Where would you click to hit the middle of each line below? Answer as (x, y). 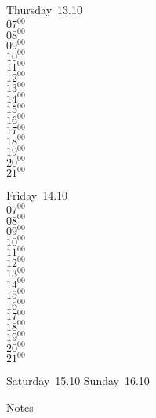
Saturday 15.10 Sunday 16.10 (78, 381)
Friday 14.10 (37, 195)
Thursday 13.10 (44, 9)
